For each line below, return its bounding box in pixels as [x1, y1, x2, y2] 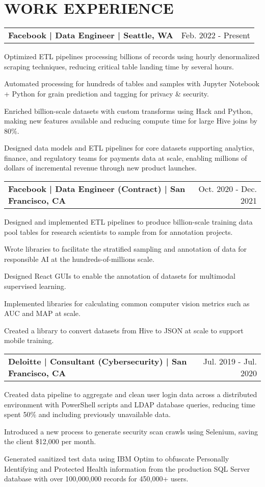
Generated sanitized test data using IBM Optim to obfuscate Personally [4, 453, 229, 464]
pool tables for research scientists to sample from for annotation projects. [4, 226, 233, 237]
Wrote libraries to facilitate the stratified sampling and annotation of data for [4, 243, 247, 254]
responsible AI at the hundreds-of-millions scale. [4, 253, 154, 264]
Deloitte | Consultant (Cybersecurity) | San [8, 355, 187, 367]
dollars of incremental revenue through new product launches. [4, 162, 197, 173]
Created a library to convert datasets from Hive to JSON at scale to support [4, 325, 244, 335]
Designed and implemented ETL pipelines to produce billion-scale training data [4, 216, 253, 227]
